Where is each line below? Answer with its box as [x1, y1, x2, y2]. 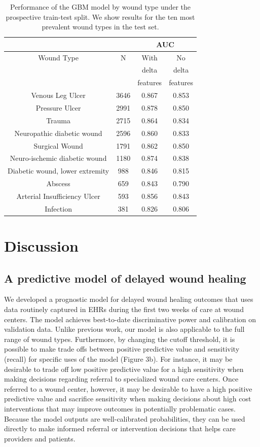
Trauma [46, 115, 71, 125]
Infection [45, 203, 72, 214]
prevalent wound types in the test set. [42, 21, 159, 32]
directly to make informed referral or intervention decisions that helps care [4, 423, 236, 434]
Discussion [4, 235, 79, 256]
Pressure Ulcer [35, 102, 81, 113]
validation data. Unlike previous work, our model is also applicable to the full [4, 324, 245, 334]
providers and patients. [4, 433, 76, 443]
